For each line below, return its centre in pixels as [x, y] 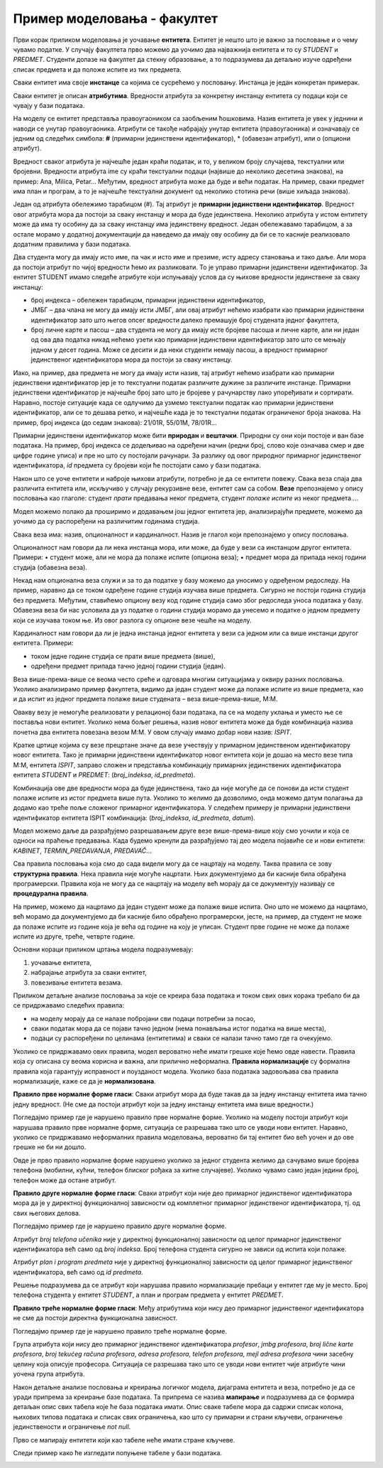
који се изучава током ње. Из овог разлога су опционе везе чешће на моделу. [132, 620]
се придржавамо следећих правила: [68, 1005]
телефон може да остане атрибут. [65, 1180]
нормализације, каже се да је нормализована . [84, 1081]
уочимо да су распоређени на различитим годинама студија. [106, 522]
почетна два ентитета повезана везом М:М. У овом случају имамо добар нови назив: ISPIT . [152, 732]
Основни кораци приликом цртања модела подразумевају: [103, 949]
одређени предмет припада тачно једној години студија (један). [128, 666]
